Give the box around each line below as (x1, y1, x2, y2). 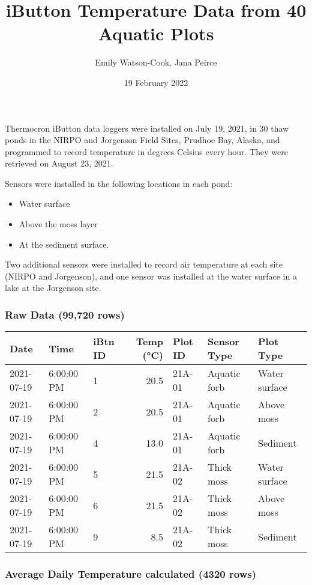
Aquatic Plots (98, 21, 214, 46)
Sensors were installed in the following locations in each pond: (5, 177, 233, 189)
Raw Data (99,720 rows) (5, 307, 125, 322)
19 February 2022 (124, 76, 188, 88)
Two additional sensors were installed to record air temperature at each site (5, 258, 283, 271)
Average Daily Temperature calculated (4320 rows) (5, 566, 256, 581)
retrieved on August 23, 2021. (5, 157, 113, 170)
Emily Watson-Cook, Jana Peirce (95, 56, 217, 69)
